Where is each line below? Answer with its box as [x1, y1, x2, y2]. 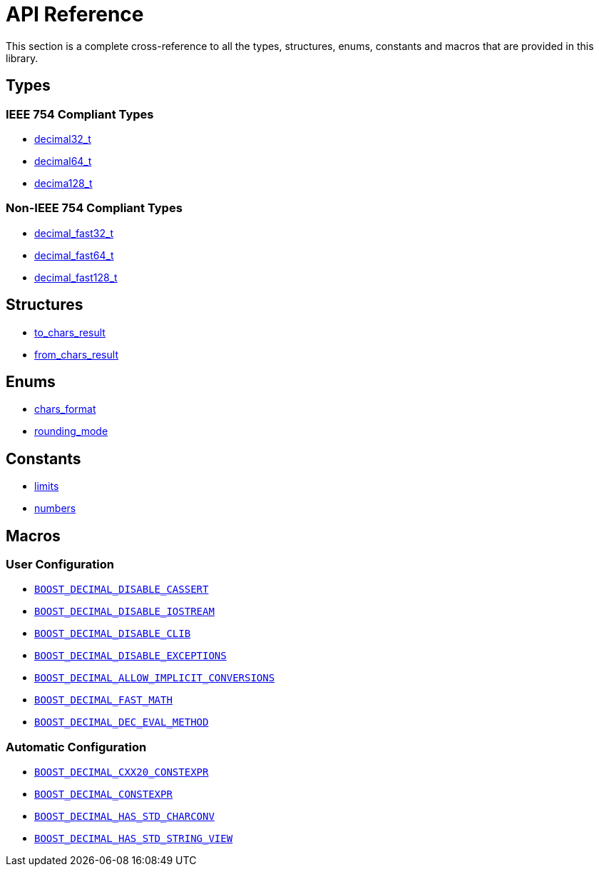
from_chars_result [34, 348, 118, 361]
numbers [34, 502, 76, 515]
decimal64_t [34, 154, 92, 167]
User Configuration [6, 557, 114, 572]
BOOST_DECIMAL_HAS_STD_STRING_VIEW [34, 833, 233, 845]
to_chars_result [34, 326, 106, 339]
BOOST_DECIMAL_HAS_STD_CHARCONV [34, 811, 215, 823]
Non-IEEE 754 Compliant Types [6, 201, 183, 216]
